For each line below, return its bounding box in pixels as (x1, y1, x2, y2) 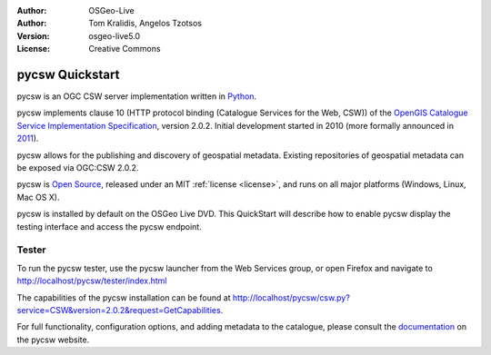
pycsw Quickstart (16, 66, 120, 82)
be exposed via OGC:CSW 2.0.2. (16, 163, 139, 173)
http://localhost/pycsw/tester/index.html (16, 275, 167, 286)
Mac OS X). (16, 192, 60, 202)
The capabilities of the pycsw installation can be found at (16, 291, 231, 303)
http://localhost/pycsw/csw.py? (232, 291, 350, 303)
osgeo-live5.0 (88, 30, 141, 41)
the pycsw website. (16, 334, 90, 345)
